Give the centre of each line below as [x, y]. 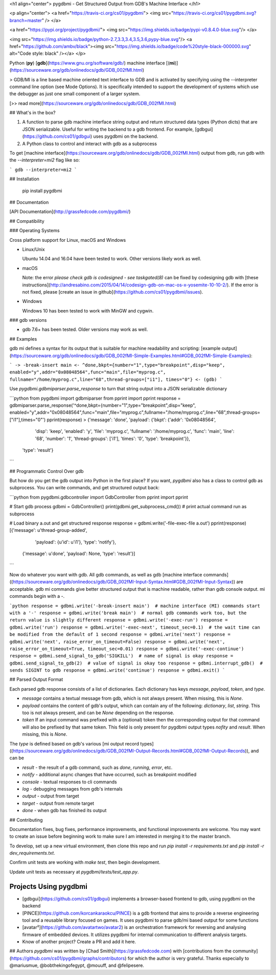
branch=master [26, 20]
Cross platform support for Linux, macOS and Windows [68, 240]
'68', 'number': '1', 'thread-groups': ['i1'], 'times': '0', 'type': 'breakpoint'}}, [112, 439]
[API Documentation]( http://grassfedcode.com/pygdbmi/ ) [70, 212]
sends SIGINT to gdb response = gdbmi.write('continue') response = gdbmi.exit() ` [117, 670]
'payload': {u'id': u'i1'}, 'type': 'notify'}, [75, 542]
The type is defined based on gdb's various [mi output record [74, 743]
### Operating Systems [34, 231]
